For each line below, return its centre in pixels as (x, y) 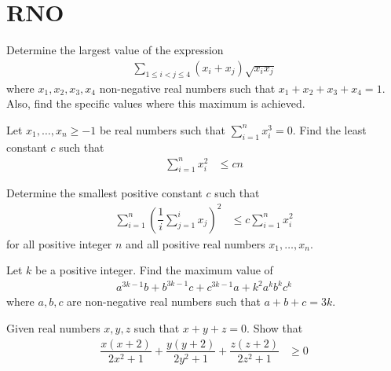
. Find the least (329, 129)
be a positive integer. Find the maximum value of (154, 270)
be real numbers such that (162, 129)
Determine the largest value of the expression (115, 50)
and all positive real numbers (195, 243)
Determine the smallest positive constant (104, 193)
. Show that (275, 327)
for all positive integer (59, 243)
